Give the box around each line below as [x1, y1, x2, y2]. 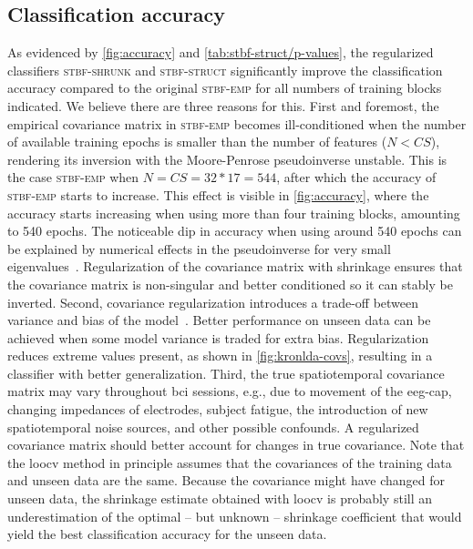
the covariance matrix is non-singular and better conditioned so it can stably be [7, 274, 453, 293]
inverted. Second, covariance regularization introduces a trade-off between [7, 292, 419, 311]
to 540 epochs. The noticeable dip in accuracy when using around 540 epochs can [7, 221, 462, 240]
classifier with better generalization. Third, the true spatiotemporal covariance [7, 363, 445, 382]
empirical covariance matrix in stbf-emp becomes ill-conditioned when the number [7, 114, 467, 133]
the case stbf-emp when [7, 168, 139, 187]
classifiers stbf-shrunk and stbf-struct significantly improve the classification [7, 60, 443, 79]
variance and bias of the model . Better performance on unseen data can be [7, 310, 431, 330]
